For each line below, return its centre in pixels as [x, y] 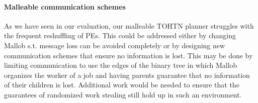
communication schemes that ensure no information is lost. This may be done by [128, 55]
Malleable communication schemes [65, 6]
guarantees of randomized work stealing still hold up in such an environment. [123, 94]
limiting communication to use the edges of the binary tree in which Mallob [121, 65]
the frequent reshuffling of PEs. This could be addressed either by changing [120, 35]
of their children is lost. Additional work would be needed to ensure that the [122, 85]
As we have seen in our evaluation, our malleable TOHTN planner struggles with [129, 25]
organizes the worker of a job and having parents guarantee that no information [127, 75]
